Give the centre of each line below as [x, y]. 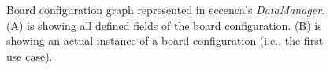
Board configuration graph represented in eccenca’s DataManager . [166, 9]
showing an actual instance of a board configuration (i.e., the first [165, 41]
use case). [30, 55]
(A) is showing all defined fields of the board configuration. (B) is [164, 25]
